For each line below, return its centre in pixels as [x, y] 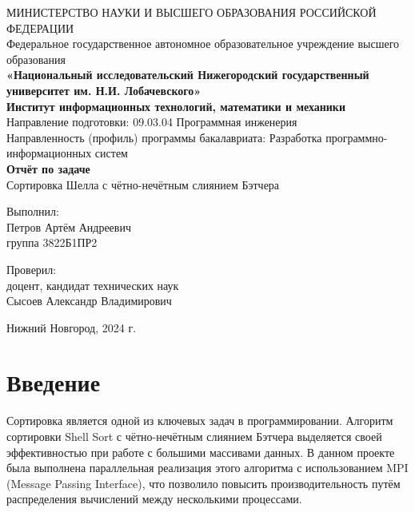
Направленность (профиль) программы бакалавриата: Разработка [164, 137]
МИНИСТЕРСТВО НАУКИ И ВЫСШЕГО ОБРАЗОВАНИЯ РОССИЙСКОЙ [192, 12]
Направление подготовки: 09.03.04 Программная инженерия [152, 122]
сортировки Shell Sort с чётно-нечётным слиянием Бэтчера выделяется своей [194, 436]
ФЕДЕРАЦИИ [40, 28]
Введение [54, 382]
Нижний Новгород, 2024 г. [72, 327]
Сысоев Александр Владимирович [89, 301]
